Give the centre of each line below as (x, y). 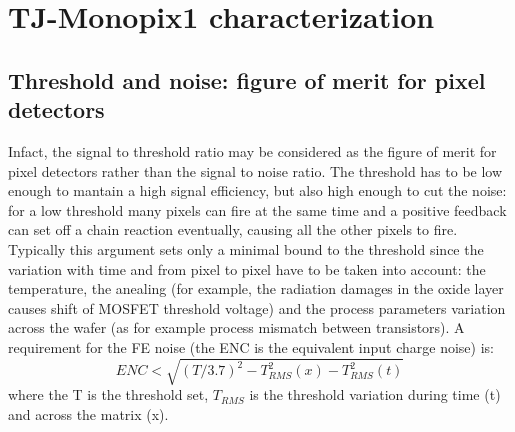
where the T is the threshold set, (108, 394)
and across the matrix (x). (88, 413)
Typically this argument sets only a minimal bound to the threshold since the (246, 248)
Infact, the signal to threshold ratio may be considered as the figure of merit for (252, 150)
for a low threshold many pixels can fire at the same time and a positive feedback (257, 209)
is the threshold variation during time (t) (375, 394)
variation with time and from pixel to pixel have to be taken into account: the (247, 268)
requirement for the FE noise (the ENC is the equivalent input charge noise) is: (251, 346)
